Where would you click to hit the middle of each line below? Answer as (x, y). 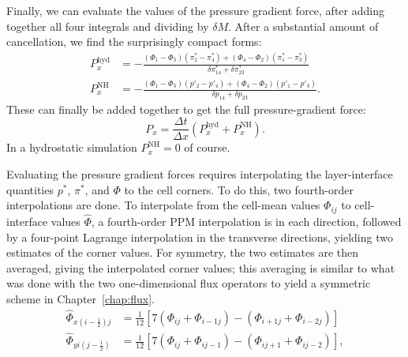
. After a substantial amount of (303, 26)
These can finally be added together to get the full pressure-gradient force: (186, 109)
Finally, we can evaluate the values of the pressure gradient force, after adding (195, 10)
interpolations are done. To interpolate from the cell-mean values (163, 205)
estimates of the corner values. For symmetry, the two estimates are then (183, 252)
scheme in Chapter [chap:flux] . (80, 298)
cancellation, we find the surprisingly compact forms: (134, 41)
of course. (207, 147)
